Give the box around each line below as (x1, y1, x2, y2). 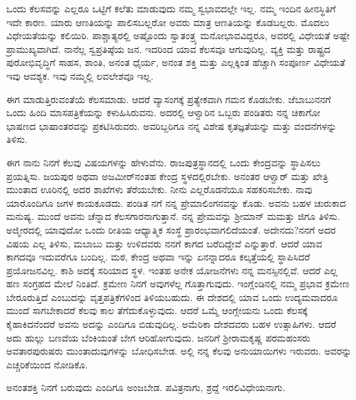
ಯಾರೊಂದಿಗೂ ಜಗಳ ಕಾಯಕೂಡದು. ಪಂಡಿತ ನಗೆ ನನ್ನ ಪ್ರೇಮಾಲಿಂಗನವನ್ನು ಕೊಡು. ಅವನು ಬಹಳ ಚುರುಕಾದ (6, 195, 346, 210)
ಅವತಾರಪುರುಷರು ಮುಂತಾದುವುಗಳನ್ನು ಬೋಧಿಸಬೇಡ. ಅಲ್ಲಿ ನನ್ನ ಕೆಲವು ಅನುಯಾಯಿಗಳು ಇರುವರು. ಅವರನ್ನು (6, 344, 352, 358)
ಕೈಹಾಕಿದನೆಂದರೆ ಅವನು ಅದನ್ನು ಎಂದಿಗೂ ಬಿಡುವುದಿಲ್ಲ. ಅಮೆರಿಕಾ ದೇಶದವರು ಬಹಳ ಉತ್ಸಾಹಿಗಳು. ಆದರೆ (6, 317, 337, 331)
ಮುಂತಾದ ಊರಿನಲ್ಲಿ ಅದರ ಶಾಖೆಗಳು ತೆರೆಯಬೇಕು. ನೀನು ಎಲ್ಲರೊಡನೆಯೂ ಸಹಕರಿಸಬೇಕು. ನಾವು (6, 182, 313, 197)
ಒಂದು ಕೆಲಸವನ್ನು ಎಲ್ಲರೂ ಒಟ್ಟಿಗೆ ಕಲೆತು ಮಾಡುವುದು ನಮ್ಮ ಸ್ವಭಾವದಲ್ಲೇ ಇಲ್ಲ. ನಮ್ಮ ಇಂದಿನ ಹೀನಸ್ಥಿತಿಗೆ (6, 1, 336, 15)
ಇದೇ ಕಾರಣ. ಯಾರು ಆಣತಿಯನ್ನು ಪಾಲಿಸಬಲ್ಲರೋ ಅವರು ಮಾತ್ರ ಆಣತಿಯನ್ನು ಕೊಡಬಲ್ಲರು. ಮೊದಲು (6, 14, 329, 29)
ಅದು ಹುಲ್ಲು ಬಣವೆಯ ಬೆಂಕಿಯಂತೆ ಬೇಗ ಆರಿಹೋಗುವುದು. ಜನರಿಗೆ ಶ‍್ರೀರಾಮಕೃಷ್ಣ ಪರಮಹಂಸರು (6, 330, 311, 344)
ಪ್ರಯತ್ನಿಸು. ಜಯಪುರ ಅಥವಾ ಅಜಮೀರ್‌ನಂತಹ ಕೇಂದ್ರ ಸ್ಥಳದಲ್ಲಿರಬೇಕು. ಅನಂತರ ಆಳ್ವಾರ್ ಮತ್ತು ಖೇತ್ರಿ (6, 168, 329, 183)
